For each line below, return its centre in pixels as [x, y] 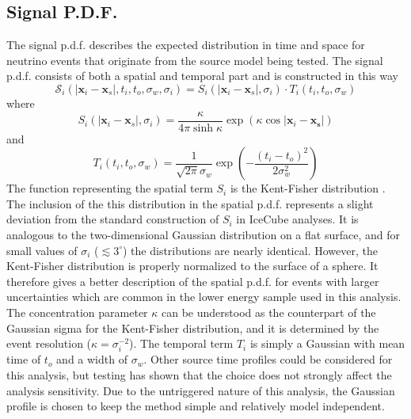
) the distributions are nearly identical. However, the [250, 250]
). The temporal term [181, 343]
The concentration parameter [77, 312]
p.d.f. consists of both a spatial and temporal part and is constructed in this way [202, 76]
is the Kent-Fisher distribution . [308, 188]
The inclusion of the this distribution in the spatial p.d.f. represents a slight [190, 203]
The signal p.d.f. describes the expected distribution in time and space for [186, 45]
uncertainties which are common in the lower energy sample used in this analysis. [204, 297]
